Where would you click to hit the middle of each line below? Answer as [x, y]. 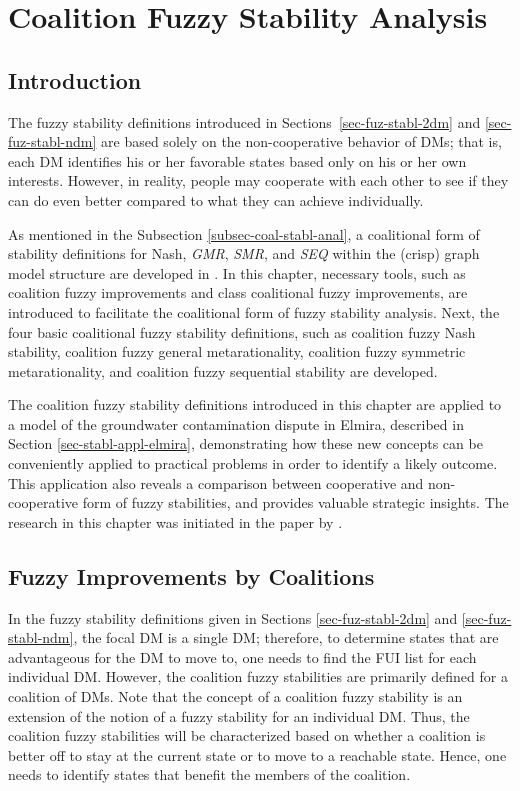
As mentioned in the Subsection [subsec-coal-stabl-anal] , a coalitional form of [244, 233]
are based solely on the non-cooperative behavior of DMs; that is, [301, 141]
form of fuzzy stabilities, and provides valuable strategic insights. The [295, 502]
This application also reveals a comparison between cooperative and [216, 482]
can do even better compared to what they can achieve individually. [216, 199]
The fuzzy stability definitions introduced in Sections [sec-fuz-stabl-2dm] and [244, 121]
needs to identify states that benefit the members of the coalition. [209, 774]
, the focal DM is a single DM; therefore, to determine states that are [286, 637]
